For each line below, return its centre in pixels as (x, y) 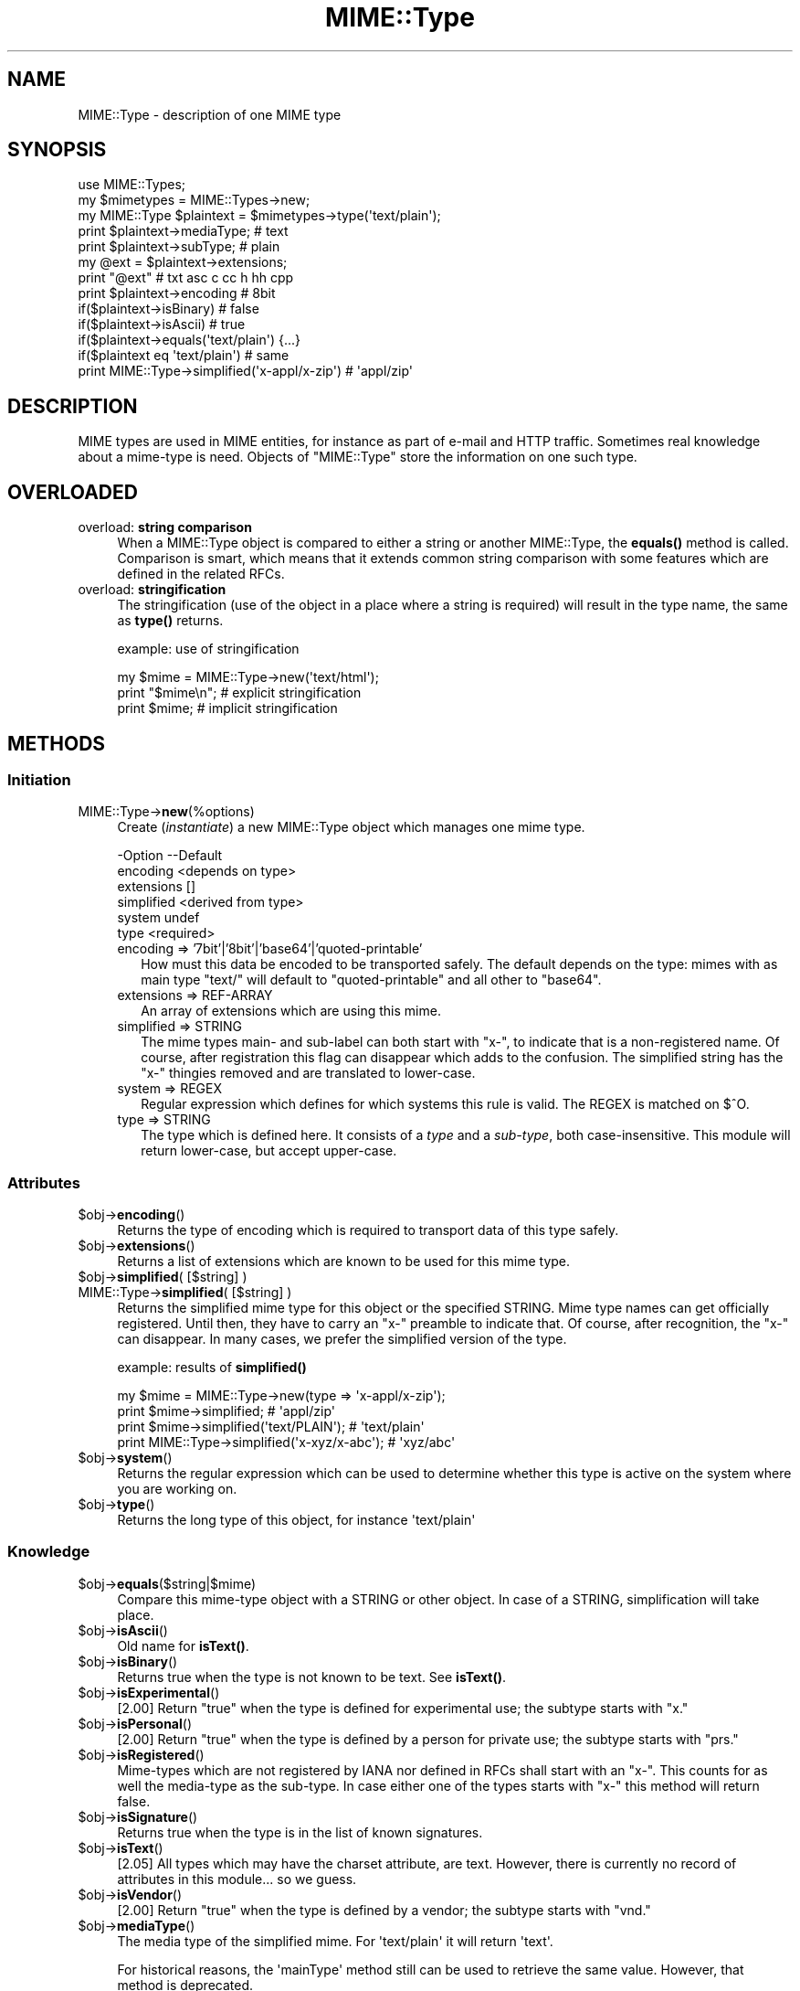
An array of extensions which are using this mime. (291, 1011)
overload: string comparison (165, 527)
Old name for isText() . (183, 1645)
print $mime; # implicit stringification (227, 708)
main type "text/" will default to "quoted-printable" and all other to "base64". (371, 980)
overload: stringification (152, 590)
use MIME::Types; (132, 185)
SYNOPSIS (57, 150)
